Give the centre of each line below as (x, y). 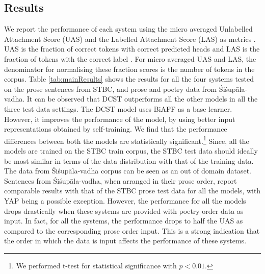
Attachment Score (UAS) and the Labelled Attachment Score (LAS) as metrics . (130, 39)
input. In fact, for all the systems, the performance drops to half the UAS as (124, 221)
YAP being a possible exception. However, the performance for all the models (125, 200)
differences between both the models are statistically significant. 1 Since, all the (127, 140)
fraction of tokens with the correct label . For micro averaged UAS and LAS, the (130, 58)
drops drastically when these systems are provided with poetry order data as (124, 210)
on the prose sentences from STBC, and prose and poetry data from (111, 89)
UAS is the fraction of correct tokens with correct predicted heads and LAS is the (132, 49)
